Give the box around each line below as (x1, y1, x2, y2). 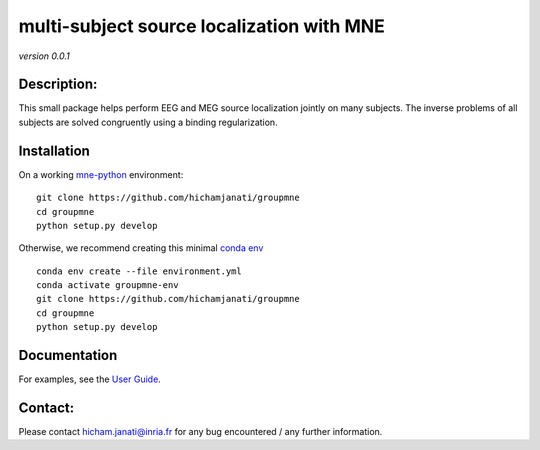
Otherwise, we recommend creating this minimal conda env (18, 242, 264, 254)
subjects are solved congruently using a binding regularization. (18, 116, 279, 128)
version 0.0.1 (18, 50, 70, 62)
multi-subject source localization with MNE (18, 15, 385, 37)
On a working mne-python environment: (18, 168, 184, 180)
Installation (18, 142, 90, 159)
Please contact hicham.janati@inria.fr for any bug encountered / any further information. (18, 426, 383, 438)
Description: (18, 76, 98, 93)
